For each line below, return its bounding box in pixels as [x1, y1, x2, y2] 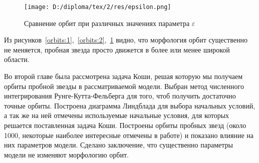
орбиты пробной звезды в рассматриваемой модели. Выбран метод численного [4, 80, 244, 91]
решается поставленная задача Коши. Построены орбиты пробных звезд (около [4, 120, 246, 130]
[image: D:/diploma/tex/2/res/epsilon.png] [24, 3, 171, 10]
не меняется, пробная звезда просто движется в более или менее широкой [4, 44, 230, 54]
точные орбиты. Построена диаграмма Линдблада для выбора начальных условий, [4, 100, 255, 110]
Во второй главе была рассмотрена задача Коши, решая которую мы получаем [4, 71, 243, 81]
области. [4, 54, 30, 64]
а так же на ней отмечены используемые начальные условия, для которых [4, 110, 229, 120]
